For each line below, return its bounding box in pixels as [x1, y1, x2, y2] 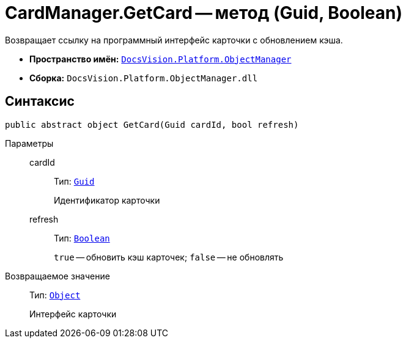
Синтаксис [5, 94, 75, 109]
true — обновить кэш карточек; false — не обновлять [54, 251, 284, 262]
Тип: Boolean [54, 232, 110, 243]
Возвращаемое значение [5, 270, 110, 281]
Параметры [5, 138, 54, 149]
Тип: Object [29, 289, 81, 300]
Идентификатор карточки [54, 194, 160, 205]
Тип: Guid [54, 175, 95, 186]
